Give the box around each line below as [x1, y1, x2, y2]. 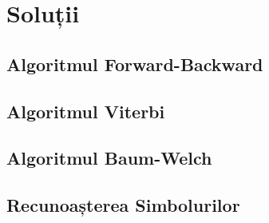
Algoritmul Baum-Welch [6, 145, 212, 170]
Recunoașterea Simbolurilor [6, 193, 240, 217]
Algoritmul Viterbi [6, 98, 165, 123]
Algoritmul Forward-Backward [6, 51, 263, 76]
